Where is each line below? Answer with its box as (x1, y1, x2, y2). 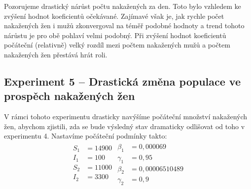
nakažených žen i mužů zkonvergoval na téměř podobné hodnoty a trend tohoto (4, 20, 245, 31)
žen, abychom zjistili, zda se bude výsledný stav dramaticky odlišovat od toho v (4, 121, 245, 131)
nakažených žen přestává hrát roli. (4, 49, 108, 59)
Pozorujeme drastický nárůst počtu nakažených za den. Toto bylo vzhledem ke (4, 1, 241, 11)
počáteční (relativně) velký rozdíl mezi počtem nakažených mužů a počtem (4, 40, 230, 50)
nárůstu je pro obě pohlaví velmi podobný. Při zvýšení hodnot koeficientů (4, 30, 226, 40)
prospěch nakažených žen (4, 88, 135, 103)
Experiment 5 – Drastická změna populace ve (4, 73, 241, 89)
